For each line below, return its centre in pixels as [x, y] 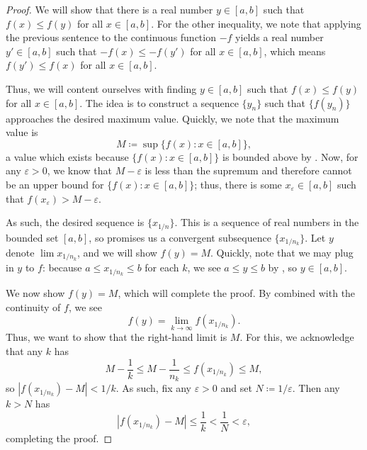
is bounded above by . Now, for [290, 156]
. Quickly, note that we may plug [282, 253]
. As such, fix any [154, 388]
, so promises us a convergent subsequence [180, 237]
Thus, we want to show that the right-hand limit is [117, 337]
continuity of [33, 306]
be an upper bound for [55, 184]
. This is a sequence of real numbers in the [267, 222]
